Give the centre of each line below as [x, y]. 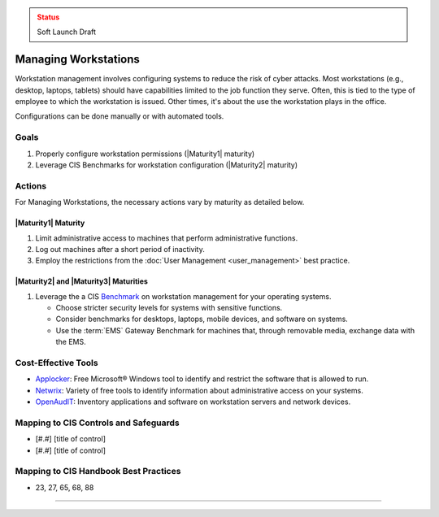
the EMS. [71, 342]
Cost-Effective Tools [57, 363]
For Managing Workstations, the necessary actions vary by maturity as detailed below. [160, 202]
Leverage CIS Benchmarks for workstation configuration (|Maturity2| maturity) [167, 165]
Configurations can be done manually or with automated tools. [120, 116]
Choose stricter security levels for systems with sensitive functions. [169, 308]
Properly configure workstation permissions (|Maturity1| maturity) [145, 154]
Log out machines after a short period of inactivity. [120, 249]
